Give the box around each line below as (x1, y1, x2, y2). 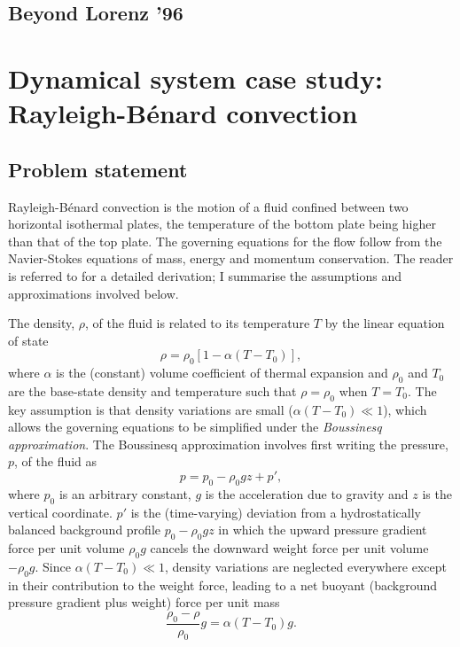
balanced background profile (8, 520, 161, 539)
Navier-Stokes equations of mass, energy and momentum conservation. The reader (8, 249, 454, 268)
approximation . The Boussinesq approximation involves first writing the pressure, (8, 434, 448, 453)
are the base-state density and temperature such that (8, 381, 297, 400)
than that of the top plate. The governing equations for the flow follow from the (8, 231, 442, 250)
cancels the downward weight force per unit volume (150, 539, 429, 557)
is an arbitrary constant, (58, 484, 191, 503)
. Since (35, 557, 71, 575)
